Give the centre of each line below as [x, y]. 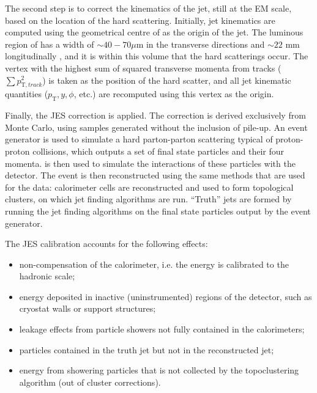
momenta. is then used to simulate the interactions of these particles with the [150, 163]
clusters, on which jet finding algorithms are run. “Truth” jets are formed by [148, 199]
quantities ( [27, 94]
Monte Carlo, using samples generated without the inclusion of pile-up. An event [156, 127]
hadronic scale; [47, 276]
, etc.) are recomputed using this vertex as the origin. [174, 94]
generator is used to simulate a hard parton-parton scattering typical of [139, 139]
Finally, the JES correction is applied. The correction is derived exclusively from [155, 115]
